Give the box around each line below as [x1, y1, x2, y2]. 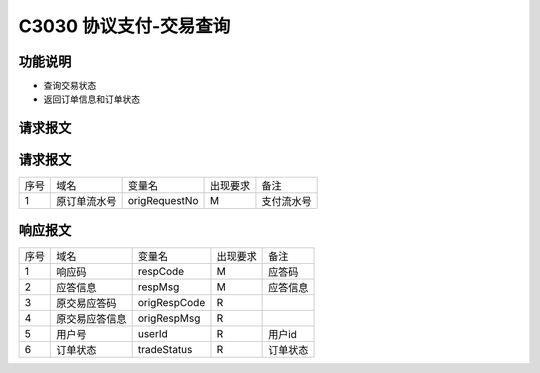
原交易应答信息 [56, 311, 127, 325]
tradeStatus [137, 342, 193, 356]
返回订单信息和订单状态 [43, 93, 140, 105]
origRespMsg [137, 311, 201, 325]
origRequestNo [127, 194, 199, 208]
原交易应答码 [56, 296, 117, 310]
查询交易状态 [43, 80, 97, 92]
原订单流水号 [56, 195, 117, 209]
